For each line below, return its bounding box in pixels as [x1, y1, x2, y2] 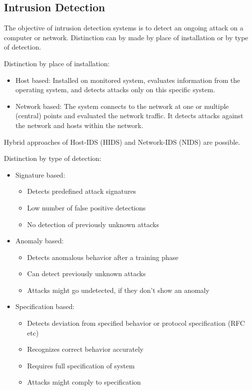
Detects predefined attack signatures [27, 186, 137, 196]
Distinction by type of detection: [4, 153, 102, 163]
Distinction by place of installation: [4, 58, 110, 68]
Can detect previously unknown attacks [27, 268, 146, 279]
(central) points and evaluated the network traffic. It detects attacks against [15, 110, 244, 121]
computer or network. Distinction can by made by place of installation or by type [4, 32, 249, 42]
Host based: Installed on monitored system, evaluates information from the [15, 75, 240, 85]
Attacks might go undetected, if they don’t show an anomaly [27, 285, 209, 295]
